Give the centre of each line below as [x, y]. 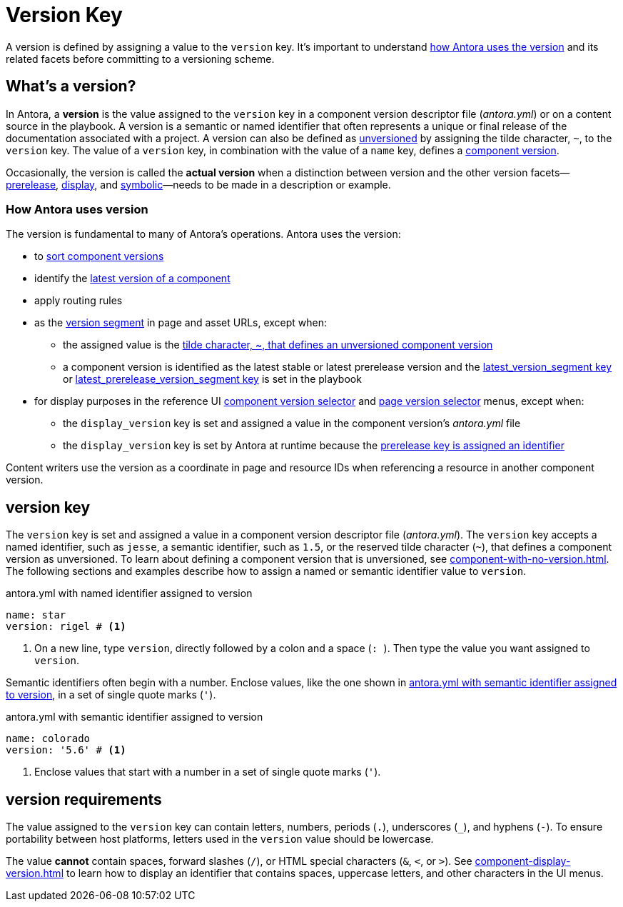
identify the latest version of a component [132, 279]
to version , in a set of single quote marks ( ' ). [111, 695]
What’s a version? [71, 86]
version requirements [84, 799]
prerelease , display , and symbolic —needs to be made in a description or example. [198, 184]
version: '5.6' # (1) [66, 750]
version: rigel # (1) [66, 627]
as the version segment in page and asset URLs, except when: [181, 323]
